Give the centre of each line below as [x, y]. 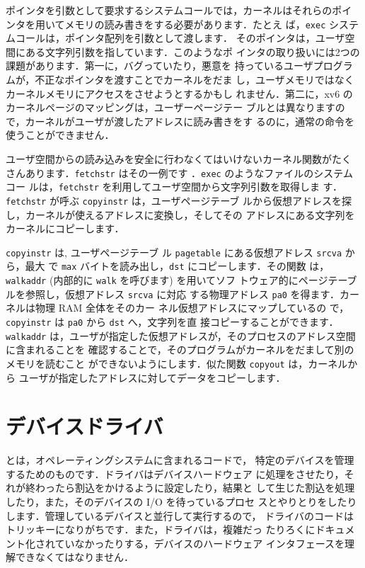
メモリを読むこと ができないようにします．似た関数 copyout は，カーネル [177, 363]
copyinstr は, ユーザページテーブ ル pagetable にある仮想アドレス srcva [174, 252]
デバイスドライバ [85, 426]
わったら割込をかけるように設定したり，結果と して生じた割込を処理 [195, 488]
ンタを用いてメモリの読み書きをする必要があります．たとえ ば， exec [166, 24]
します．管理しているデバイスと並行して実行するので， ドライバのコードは [180, 515]
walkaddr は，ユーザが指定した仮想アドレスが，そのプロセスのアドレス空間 [181, 335]
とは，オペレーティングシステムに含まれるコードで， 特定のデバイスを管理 [180, 460]
